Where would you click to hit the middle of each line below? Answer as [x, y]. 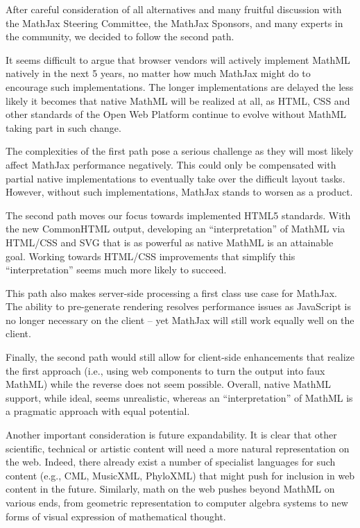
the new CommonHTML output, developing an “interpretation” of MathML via [175, 229]
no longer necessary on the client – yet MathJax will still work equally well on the [180, 320]
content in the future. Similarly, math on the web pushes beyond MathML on [170, 489]
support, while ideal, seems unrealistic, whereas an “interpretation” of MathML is [179, 397]
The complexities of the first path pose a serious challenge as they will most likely [180, 151]
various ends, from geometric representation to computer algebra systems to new [177, 502]
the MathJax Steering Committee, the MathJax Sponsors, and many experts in [174, 23]
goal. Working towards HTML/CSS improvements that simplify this [151, 256]
